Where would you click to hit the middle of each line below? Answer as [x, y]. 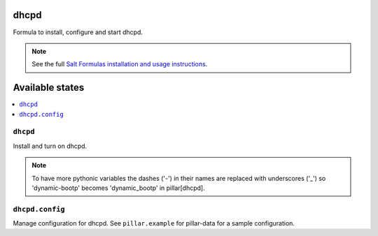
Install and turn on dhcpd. [50, 146]
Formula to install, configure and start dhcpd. [78, 32]
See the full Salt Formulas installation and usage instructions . [120, 64]
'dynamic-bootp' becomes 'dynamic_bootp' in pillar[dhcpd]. [119, 188]
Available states [49, 88]
